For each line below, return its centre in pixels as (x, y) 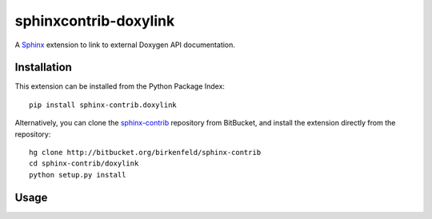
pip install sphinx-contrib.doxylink (103, 105)
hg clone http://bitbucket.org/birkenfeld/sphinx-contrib (145, 153)
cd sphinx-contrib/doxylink (84, 163)
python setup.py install (78, 175)
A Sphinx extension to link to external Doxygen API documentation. (125, 45)
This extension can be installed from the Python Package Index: (120, 86)
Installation (43, 68)
